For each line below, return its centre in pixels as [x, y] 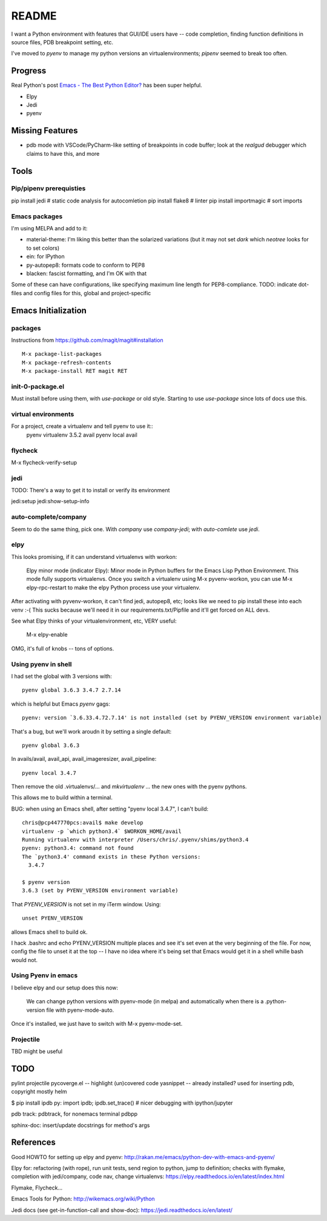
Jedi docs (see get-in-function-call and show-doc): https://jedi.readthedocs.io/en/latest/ [122, 1210]
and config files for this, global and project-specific [87, 293]
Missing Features [45, 131]
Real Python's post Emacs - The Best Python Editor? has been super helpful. [107, 85]
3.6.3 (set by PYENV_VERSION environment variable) [100, 891]
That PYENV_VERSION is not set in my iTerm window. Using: [86, 904]
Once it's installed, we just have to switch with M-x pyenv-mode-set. [97, 1024]
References [33, 1142]
